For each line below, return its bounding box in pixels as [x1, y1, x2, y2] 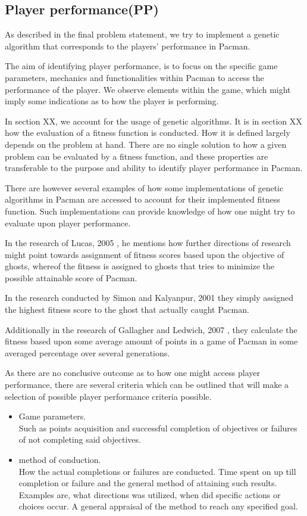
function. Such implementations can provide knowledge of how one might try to [5, 204, 295, 217]
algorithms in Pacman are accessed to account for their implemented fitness [5, 193, 280, 206]
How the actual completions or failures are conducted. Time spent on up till [18, 465, 296, 477]
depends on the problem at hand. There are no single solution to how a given [5, 138, 287, 150]
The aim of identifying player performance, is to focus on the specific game [5, 60, 278, 72]
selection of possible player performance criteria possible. [5, 390, 212, 402]
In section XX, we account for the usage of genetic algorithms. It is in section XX [5, 114, 302, 127]
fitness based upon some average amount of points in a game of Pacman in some [5, 335, 298, 347]
